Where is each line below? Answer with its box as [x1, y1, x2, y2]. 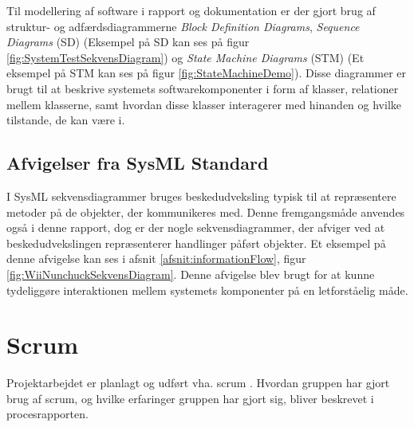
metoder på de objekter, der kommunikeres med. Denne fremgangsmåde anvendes [6, 203, 405, 220]
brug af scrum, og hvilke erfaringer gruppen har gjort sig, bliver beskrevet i [6, 390, 374, 406]
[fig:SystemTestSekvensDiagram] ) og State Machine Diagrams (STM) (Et [6, 49, 365, 65]
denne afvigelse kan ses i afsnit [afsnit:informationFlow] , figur [6, 250, 306, 267]
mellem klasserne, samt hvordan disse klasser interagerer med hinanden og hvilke [6, 96, 402, 112]
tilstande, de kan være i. [6, 112, 125, 128]
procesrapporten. [6, 405, 89, 422]
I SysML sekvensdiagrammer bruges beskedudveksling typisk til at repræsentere [6, 187, 396, 204]
